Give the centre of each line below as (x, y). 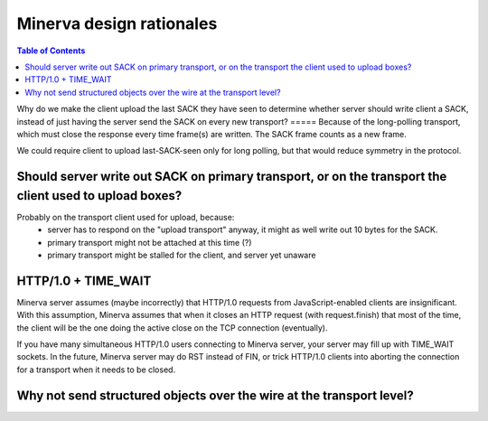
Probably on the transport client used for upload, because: (126, 217)
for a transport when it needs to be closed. (96, 370)
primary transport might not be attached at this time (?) (150, 242)
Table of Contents (51, 51)
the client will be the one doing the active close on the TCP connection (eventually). (172, 327)
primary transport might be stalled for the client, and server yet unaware (182, 255)
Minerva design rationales (117, 23)
